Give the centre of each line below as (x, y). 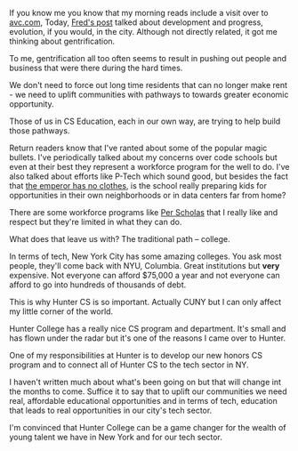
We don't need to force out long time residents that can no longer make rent (148, 85)
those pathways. (40, 131)
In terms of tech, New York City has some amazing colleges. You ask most (145, 256)
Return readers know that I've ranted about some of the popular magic (138, 148)
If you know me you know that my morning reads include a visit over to (139, 13)
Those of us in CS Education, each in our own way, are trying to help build (145, 121)
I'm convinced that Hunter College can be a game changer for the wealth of (148, 427)
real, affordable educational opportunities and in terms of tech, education (143, 401)
